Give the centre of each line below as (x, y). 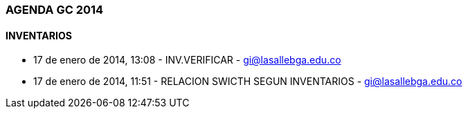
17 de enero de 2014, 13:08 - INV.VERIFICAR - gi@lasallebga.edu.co (187, 60)
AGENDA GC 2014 (55, 10)
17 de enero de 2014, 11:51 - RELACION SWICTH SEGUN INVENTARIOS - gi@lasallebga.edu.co (248, 82)
